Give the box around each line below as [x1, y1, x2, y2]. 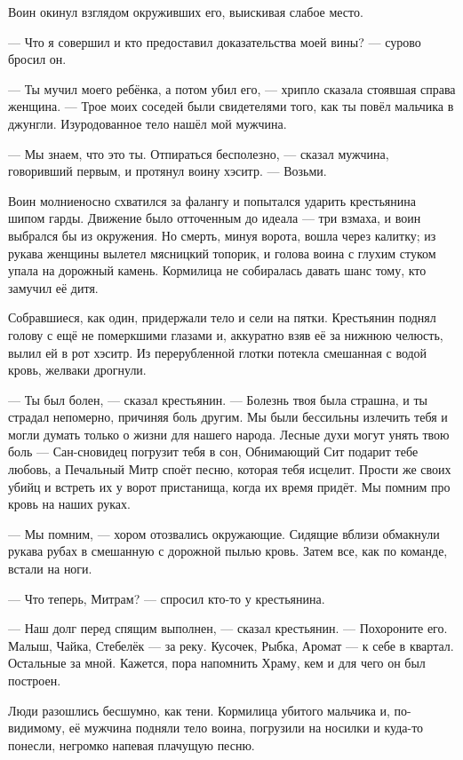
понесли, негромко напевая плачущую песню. [8, 735, 255, 754]
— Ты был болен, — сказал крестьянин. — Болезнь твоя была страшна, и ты [8, 390, 427, 408]
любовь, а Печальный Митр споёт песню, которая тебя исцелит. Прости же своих [8, 460, 451, 479]
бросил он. [8, 50, 67, 68]
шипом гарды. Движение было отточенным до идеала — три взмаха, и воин [8, 209, 421, 227]
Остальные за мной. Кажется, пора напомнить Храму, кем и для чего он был [8, 653, 426, 672]
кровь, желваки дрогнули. [8, 360, 147, 379]
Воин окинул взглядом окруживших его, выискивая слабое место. [8, 3, 363, 20]
